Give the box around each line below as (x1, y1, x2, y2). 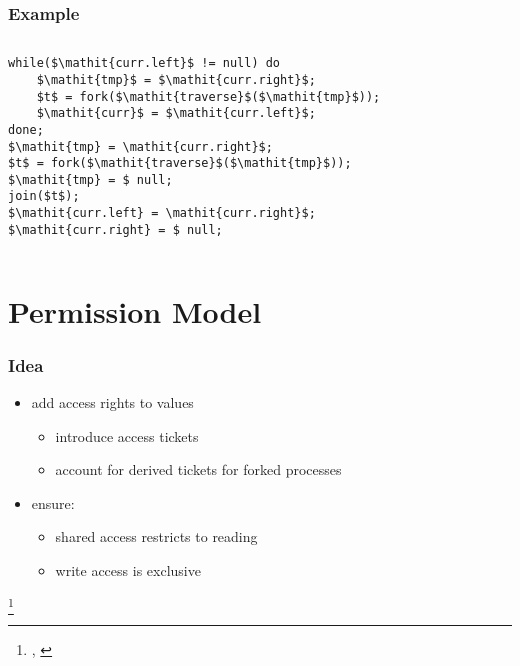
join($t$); (8, 189, 80, 204)
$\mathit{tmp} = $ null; (8, 172, 173, 187)
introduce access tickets (55, 425, 199, 446)
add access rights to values (31, 392, 194, 413)
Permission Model (8, 290, 262, 331)
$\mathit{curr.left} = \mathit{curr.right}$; (8, 206, 316, 221)
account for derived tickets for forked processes (55, 459, 342, 480)
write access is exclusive (55, 560, 201, 580)
